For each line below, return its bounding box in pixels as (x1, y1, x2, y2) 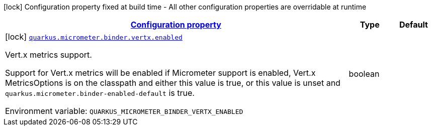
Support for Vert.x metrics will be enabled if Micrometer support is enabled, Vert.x (5, 68, 316, 78)
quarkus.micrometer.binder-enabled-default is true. (5, 88, 195, 98)
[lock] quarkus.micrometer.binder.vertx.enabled (5, 32, 183, 42)
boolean (349, 69, 380, 79)
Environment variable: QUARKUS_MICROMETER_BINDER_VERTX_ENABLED (5, 106, 243, 116)
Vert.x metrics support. (5, 50, 92, 60)
